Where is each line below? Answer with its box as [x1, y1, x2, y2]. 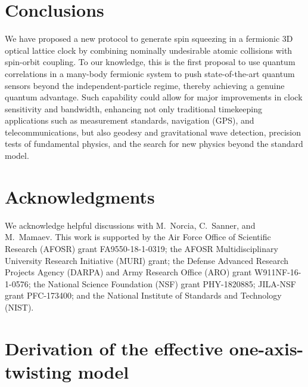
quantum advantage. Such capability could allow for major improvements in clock [5, 91, 303, 103]
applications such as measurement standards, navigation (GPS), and [5, 114, 254, 127]
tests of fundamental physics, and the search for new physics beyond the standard [5, 137, 303, 150]
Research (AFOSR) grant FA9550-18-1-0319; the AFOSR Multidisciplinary [5, 242, 278, 254]
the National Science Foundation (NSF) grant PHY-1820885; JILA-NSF [33, 277, 296, 290]
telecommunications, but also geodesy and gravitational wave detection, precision [5, 125, 301, 138]
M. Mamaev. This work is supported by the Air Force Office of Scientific [5, 231, 271, 243]
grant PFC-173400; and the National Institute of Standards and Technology [5, 289, 282, 302]
